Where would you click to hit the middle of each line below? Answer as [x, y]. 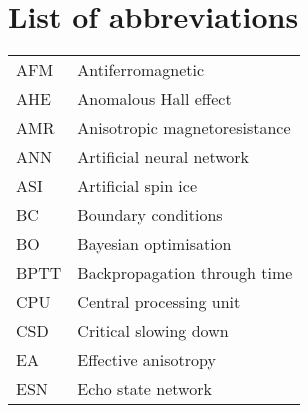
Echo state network [144, 389]
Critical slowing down [153, 331]
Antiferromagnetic [141, 70]
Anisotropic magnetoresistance [184, 128]
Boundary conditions [150, 215]
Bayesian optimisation [154, 244]
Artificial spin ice [137, 186]
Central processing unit [159, 302]
